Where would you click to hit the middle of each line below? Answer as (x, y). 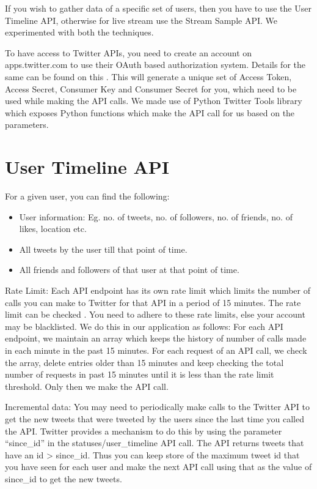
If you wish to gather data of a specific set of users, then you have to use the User (158, 8)
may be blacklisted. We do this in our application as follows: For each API (144, 326)
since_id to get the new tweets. (64, 478)
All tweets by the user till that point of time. (103, 249)
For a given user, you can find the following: (87, 196)
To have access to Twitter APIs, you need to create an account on (129, 52)
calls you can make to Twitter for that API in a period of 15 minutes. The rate (153, 302)
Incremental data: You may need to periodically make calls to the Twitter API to (157, 407)
